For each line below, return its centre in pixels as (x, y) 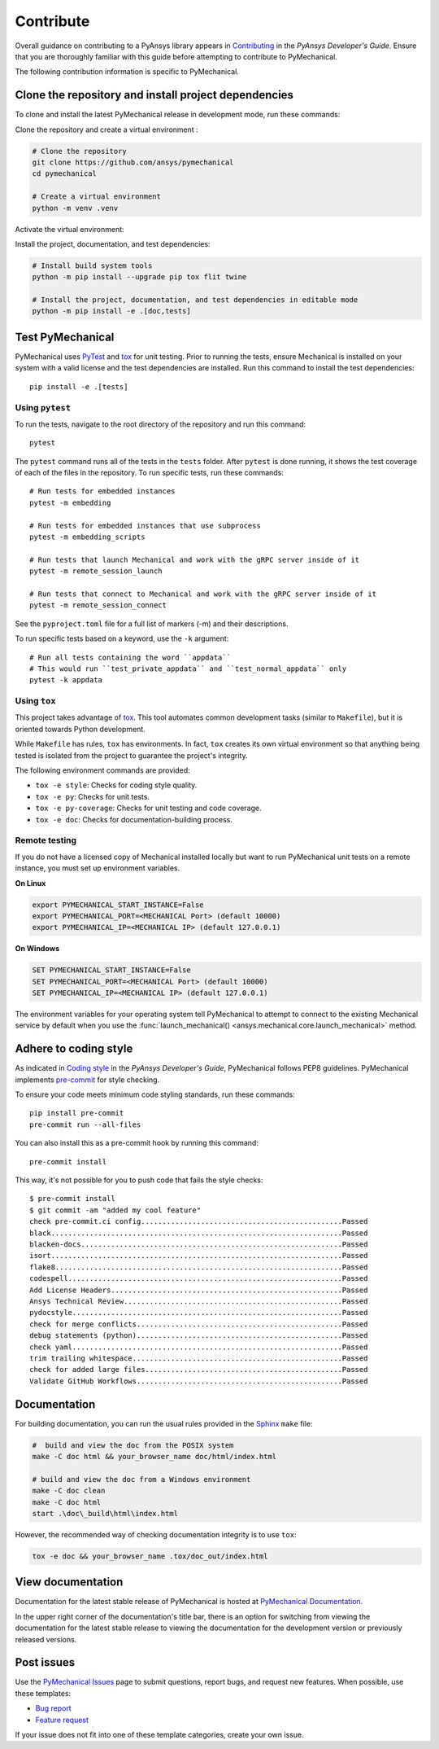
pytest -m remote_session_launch (96, 571)
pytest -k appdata (66, 680)
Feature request (62, 1720)
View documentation (69, 1582)
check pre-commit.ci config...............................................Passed (199, 1222)
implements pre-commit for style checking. (87, 1080)
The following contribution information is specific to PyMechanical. (127, 72)
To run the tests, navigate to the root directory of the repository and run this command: (161, 424)
